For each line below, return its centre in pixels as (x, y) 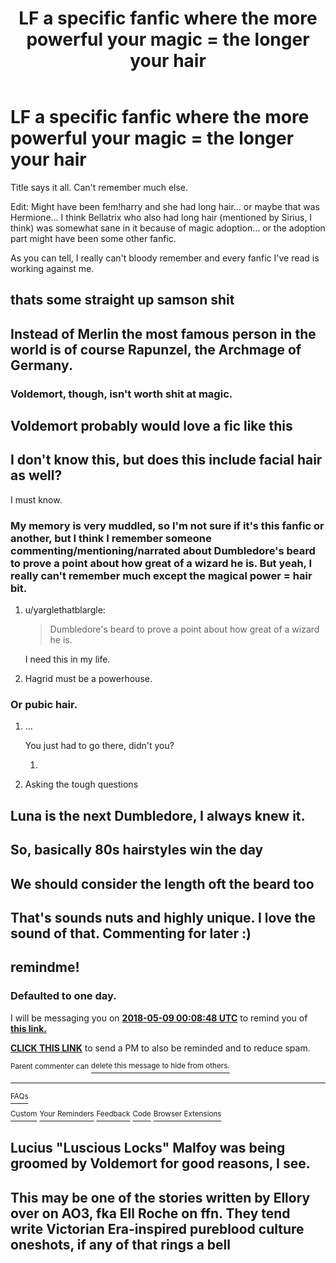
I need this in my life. (67, 659)
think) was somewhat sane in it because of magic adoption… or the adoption (168, 228)
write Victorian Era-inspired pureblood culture (157, 1228)
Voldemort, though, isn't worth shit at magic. (121, 394)
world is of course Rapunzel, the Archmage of (156, 349)
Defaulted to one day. (63, 996)
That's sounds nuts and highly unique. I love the (163, 918)
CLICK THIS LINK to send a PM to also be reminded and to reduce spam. (160, 1048)
